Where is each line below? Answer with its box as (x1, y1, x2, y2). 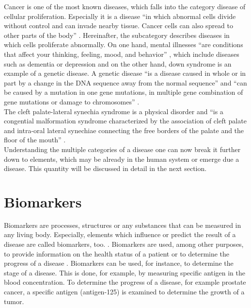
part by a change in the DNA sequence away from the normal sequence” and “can (4, 77, 247, 87)
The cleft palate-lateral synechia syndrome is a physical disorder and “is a (4, 106, 223, 116)
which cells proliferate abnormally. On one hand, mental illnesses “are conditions (4, 39, 243, 50)
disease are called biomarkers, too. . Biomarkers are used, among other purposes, (4, 239, 244, 249)
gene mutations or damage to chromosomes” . (4, 96, 140, 106)
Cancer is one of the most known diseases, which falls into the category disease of (4, 1, 246, 11)
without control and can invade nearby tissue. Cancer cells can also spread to (4, 20, 234, 31)
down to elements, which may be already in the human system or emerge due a (4, 154, 239, 164)
